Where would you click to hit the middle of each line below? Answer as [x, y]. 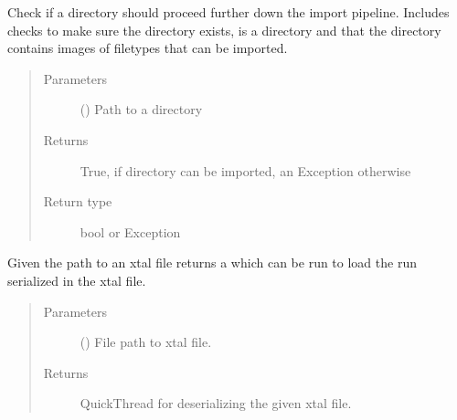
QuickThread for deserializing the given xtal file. [216, 403]
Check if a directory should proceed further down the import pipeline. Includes [228, 12]
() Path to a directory [141, 109]
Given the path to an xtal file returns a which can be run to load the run [212, 262]
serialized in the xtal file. [77, 280]
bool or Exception [130, 231]
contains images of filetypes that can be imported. [148, 48]
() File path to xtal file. [146, 342]
